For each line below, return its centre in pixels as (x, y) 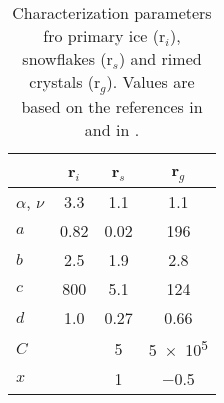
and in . (112, 129)
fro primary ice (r (104, 35)
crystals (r (65, 81)
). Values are (150, 81)
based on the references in (112, 106)
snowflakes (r (67, 58)
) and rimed (160, 58)
